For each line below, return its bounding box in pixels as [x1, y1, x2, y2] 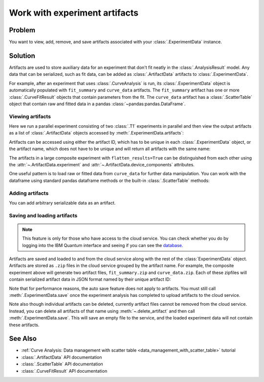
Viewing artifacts [9, 113, 51, 120]
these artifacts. [9, 322, 40, 328]
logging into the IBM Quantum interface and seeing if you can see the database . [22, 242, 183, 248]
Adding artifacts [9, 190, 49, 197]
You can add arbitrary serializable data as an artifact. [9, 200, 116, 205]
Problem [9, 26, 36, 34]
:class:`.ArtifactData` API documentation [21, 354, 102, 360]
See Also [9, 335, 37, 343]
